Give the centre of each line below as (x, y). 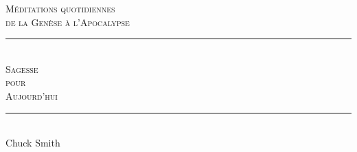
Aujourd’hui (32, 95)
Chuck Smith (33, 143)
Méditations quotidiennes (60, 8)
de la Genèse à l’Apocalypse (68, 22)
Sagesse (22, 68)
